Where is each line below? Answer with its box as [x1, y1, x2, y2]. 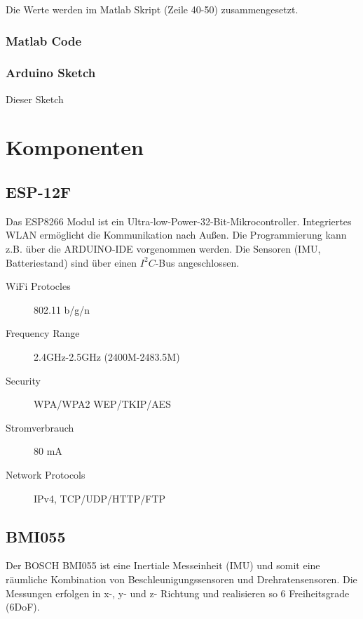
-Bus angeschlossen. [155, 255, 240, 269]
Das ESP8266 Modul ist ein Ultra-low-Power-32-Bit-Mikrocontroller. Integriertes [6, 213, 352, 228]
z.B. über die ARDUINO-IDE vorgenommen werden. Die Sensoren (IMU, [6, 241, 321, 256]
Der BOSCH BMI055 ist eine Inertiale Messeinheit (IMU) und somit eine [6, 558, 320, 573]
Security [6, 373, 41, 387]
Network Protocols [6, 467, 85, 481]
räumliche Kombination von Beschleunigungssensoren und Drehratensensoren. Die [6, 571, 357, 586]
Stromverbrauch [6, 420, 74, 434]
